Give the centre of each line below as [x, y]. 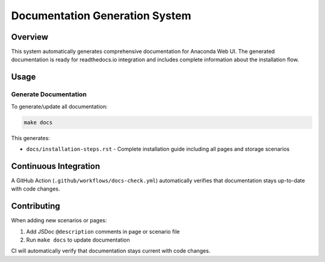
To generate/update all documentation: [59, 106]
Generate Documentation [49, 94]
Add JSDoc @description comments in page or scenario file [103, 231]
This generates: [31, 138]
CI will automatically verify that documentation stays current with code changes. [111, 251]
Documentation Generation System [101, 16]
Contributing [36, 206]
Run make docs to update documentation [78, 240]
